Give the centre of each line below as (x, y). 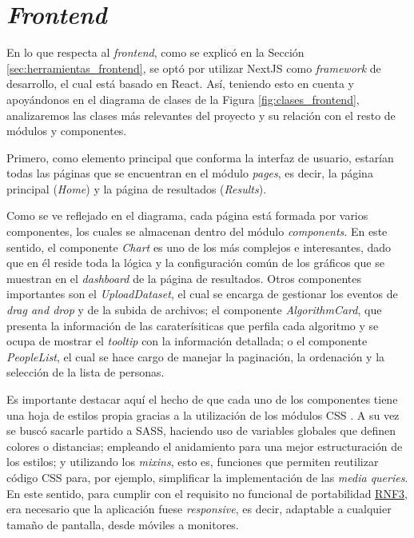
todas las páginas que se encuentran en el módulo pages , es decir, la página (190, 173)
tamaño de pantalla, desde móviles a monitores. (123, 524)
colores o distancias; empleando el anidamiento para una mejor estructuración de (205, 446)
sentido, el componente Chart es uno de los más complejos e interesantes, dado (199, 247)
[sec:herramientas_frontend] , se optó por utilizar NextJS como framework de (194, 68)
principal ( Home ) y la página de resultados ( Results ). (137, 188)
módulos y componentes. (67, 131)
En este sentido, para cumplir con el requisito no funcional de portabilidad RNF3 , (207, 493)
